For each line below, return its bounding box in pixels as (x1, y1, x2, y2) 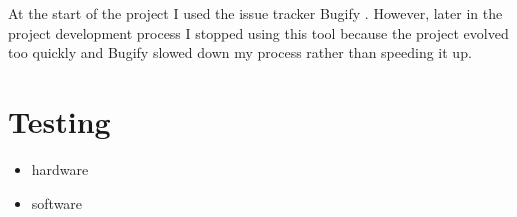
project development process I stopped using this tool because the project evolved (8, 22, 509, 43)
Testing (8, 100, 111, 141)
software (31, 192, 83, 213)
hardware (31, 158, 89, 179)
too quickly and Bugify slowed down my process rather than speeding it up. (8, 42, 472, 63)
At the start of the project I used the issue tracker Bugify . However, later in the (8, 3, 503, 23)
